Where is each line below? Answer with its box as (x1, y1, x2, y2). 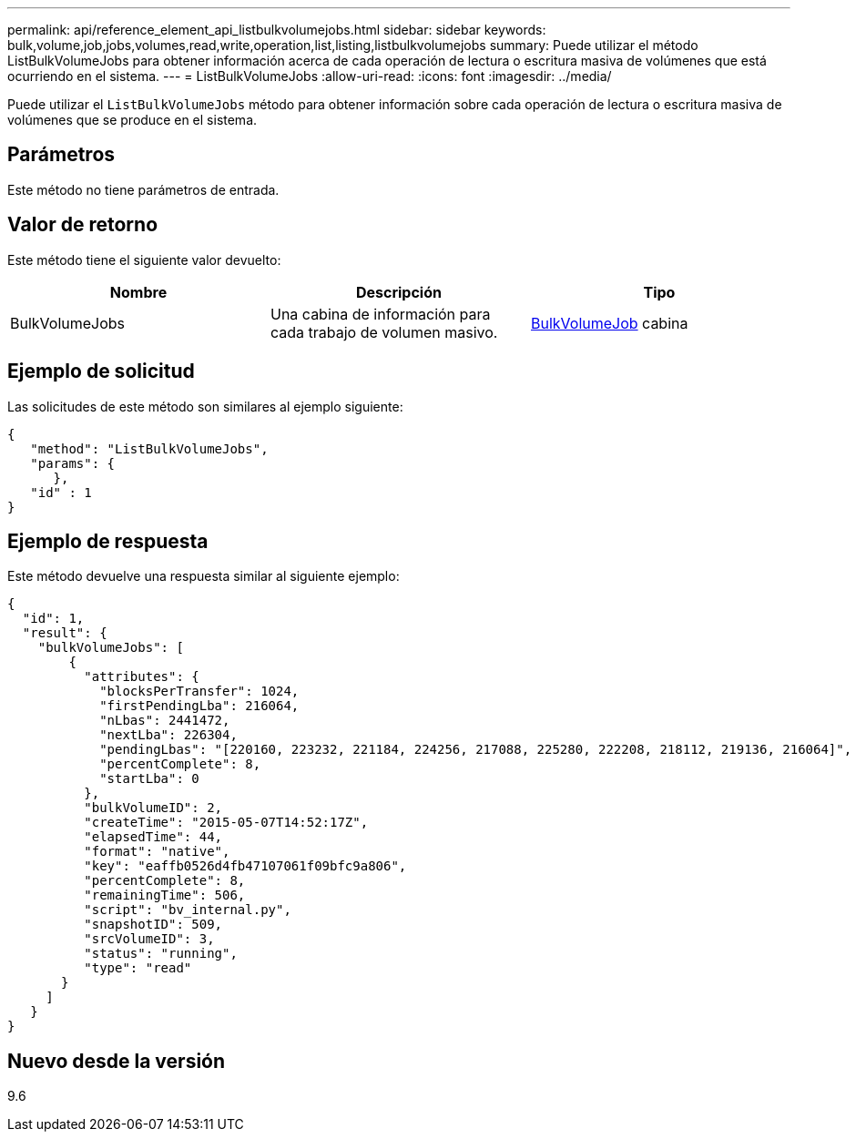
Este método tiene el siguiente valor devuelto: (7, 251, 281, 268)
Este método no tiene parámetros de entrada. (7, 181, 280, 198)
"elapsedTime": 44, (84, 829, 223, 845)
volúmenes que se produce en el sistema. (7, 112, 258, 127)
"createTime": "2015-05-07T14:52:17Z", (84, 815, 369, 830)
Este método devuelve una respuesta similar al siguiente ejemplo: (7, 568, 400, 585)
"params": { (30, 455, 116, 471)
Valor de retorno (7, 213, 158, 237)
